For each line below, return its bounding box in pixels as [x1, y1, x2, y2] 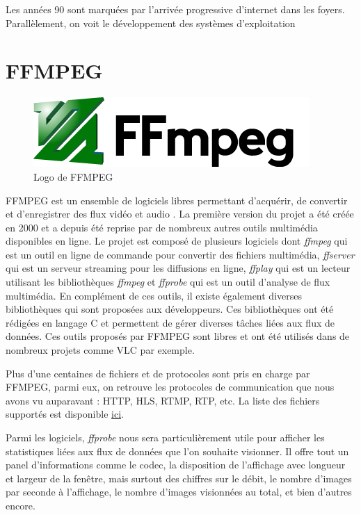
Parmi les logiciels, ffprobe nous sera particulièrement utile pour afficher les [6, 430, 325, 444]
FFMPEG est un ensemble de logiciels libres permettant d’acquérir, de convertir [6, 193, 348, 207]
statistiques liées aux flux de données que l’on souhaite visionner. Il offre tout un [6, 443, 349, 458]
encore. [6, 498, 35, 512]
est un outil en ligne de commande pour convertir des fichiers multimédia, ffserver [6, 247, 355, 261]
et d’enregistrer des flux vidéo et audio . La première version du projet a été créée [6, 206, 354, 221]
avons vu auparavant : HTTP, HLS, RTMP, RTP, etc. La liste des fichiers [6, 393, 320, 407]
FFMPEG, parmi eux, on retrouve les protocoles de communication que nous [6, 379, 335, 394]
